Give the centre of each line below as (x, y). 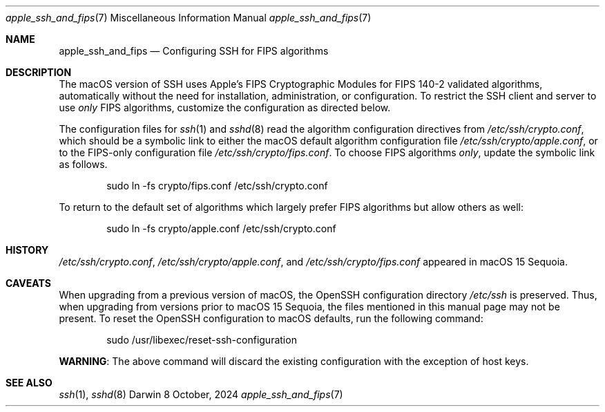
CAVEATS (28, 283)
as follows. (83, 164)
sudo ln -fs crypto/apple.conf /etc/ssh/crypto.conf (221, 228)
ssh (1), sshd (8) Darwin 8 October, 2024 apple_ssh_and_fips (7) (201, 394)
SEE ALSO (29, 383)
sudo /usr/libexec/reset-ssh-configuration (202, 340)
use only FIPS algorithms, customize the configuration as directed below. (225, 107)
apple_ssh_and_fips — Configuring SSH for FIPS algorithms (194, 51)
